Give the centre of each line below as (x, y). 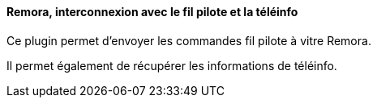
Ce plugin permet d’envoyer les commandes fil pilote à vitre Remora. (189, 40)
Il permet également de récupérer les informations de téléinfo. (172, 65)
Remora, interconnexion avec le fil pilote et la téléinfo (152, 12)
